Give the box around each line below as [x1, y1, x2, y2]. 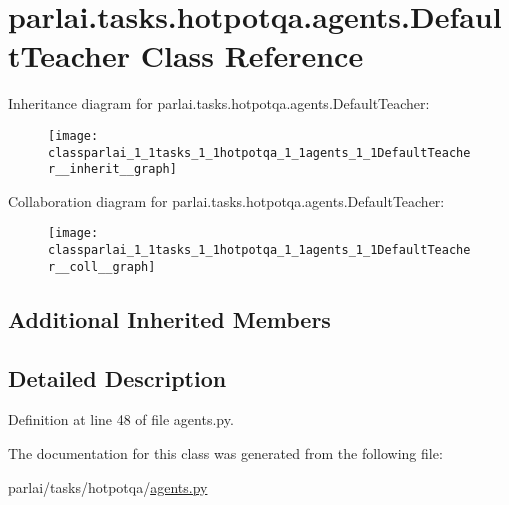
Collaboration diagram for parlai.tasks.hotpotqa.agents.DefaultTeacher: [8, 190, 445, 211]
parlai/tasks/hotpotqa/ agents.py [8, 476, 208, 497]
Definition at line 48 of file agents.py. [8, 409, 234, 430]
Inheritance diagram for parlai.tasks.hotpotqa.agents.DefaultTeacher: [8, 93, 430, 114]
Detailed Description [8, 362, 227, 393]
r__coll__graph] [48, 259, 156, 274]
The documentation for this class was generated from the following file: [8, 443, 443, 464]
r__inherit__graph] [48, 162, 177, 177]
